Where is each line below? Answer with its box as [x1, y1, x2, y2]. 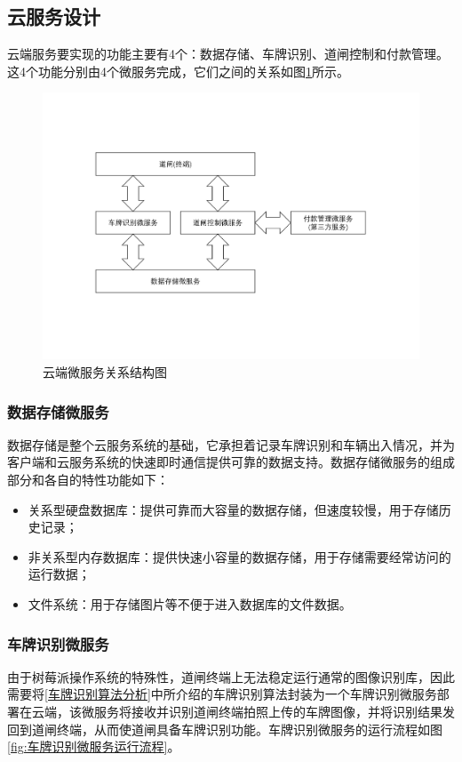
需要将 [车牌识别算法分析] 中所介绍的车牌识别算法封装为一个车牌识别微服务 [7, 685, 437, 703]
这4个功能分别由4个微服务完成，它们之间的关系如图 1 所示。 [7, 61, 349, 80]
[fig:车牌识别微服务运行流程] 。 [7, 737, 180, 756]
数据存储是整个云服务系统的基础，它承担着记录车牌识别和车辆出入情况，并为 [7, 435, 455, 453]
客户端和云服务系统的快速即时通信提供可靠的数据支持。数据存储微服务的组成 [7, 453, 455, 471]
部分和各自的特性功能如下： [7, 470, 169, 489]
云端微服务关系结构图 [43, 363, 167, 381]
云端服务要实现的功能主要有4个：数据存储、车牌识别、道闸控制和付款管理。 [7, 44, 449, 63]
